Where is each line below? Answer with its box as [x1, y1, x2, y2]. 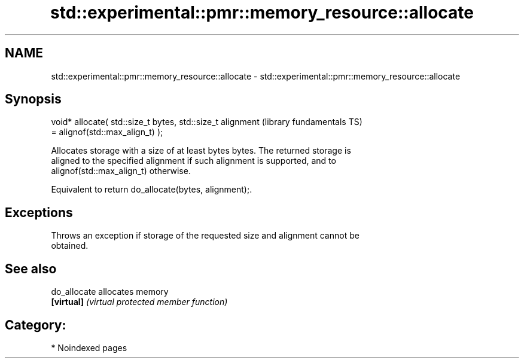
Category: [5, 317, 66, 333]
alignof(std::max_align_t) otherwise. [51, 166, 191, 176]
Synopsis [5, 91, 62, 107]
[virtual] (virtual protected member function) [51, 297, 228, 307]
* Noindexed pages [51, 342, 127, 353]
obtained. [51, 240, 89, 251]
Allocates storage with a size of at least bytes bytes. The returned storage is [51, 145, 351, 156]
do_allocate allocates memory [51, 286, 169, 297]
